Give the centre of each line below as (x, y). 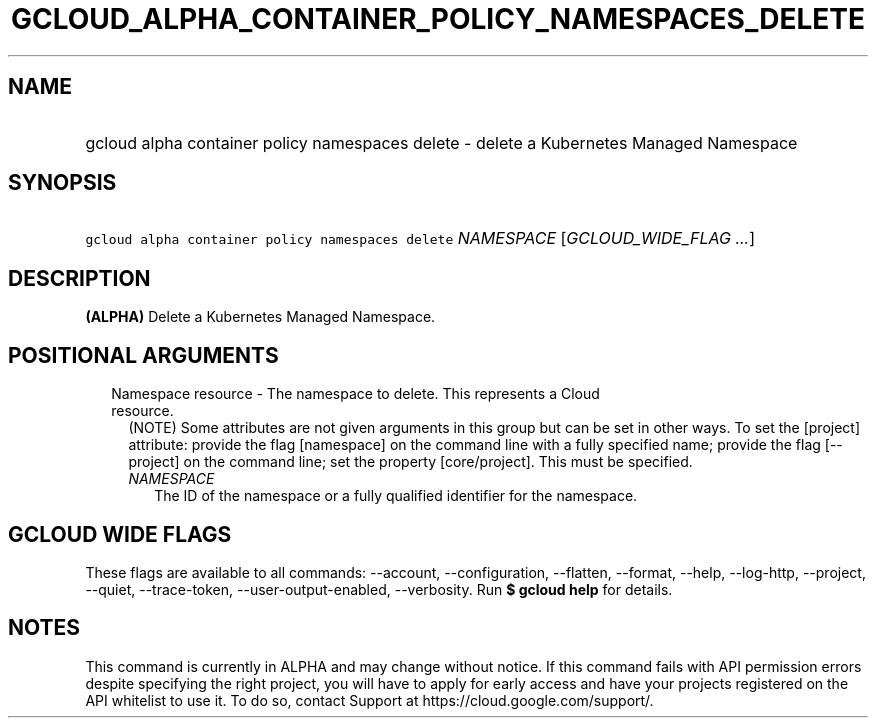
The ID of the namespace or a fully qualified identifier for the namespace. (396, 496)
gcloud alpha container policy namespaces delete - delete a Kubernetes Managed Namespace (441, 142)
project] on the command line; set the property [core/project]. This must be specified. (410, 462)
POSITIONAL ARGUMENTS (143, 355)
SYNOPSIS (62, 183)
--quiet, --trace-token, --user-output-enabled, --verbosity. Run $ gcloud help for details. (379, 589)
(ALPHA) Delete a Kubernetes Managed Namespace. (260, 317)
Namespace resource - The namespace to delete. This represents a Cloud (355, 394)
